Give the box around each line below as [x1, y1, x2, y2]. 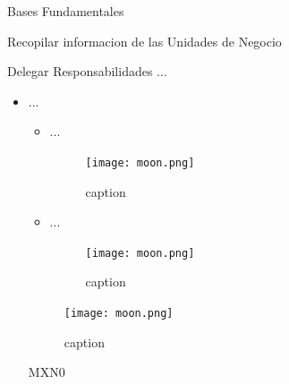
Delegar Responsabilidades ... [7, 62, 167, 81]
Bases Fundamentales [7, 2, 124, 20]
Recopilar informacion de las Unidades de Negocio [7, 31, 282, 50]
